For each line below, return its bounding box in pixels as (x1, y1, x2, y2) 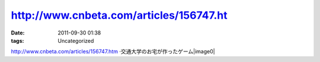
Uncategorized (57, 37, 94, 44)
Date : (11, 29, 25, 36)
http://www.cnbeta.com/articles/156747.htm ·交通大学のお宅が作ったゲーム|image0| (11, 48, 216, 55)
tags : (11, 37, 24, 44)
